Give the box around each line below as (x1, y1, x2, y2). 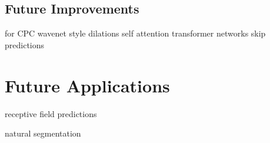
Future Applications (5, 73, 170, 97)
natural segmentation (5, 127, 81, 139)
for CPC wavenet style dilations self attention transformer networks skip (5, 27, 266, 39)
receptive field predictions (5, 107, 97, 119)
